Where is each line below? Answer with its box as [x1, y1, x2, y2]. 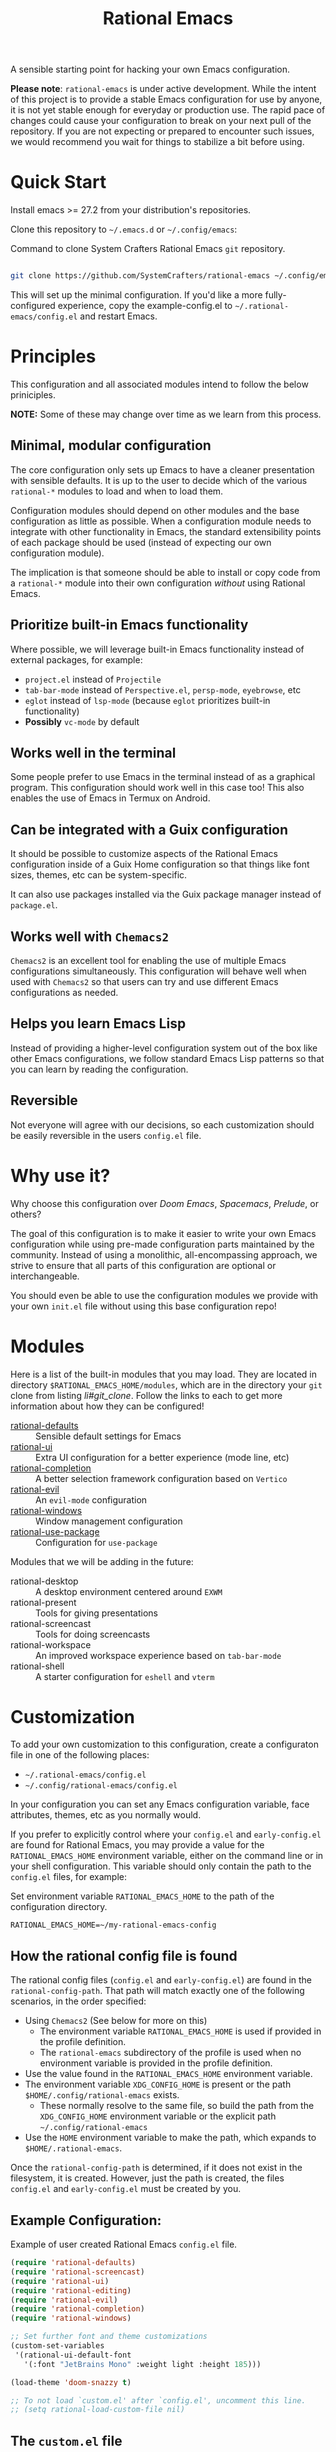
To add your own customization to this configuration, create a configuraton [10, 1738, 319, 1751]
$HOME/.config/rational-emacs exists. [24, 2089, 180, 2101]
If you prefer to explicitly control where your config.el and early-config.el [10, 1828, 322, 1841]
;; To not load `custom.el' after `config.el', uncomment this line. [10, 2395, 307, 2406]
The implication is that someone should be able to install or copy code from [10, 566, 321, 578]
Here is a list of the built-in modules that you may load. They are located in [10, 1368, 318, 1380]
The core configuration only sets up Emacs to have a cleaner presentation [10, 463, 315, 476]
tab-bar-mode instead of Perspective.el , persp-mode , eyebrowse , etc [24, 683, 302, 696]
